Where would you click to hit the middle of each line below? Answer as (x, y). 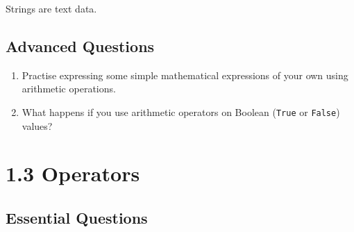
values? (37, 125)
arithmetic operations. (69, 89)
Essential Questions (77, 217)
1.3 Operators (73, 173)
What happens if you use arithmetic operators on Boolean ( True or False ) (181, 111)
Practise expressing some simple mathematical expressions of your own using (185, 75)
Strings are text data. (51, 8)
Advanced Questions (80, 45)
